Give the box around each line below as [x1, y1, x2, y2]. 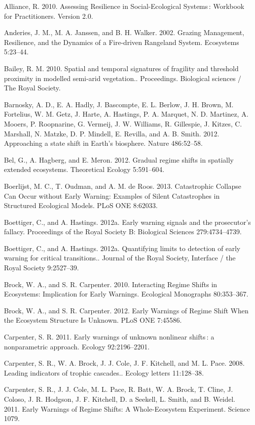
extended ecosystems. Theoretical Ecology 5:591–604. [4, 164, 165, 174]
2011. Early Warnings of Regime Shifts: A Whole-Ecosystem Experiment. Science [4, 403, 250, 414]
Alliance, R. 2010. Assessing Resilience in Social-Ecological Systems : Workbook [4, 1, 245, 11]
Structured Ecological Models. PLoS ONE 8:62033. [4, 200, 158, 211]
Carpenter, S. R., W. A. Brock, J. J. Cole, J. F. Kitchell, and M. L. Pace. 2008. [4, 358, 245, 368]
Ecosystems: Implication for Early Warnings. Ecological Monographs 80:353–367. [4, 289, 249, 299]
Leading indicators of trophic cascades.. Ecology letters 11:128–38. [4, 367, 204, 378]
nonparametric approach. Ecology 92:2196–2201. [4, 341, 150, 351]
